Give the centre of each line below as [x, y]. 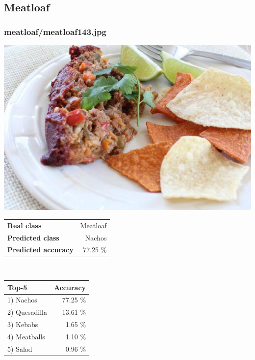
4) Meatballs [26, 336]
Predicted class [33, 237]
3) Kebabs [23, 324]
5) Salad [20, 348]
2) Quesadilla [27, 312]
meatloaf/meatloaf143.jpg [55, 31]
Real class [25, 225]
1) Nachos [22, 300]
